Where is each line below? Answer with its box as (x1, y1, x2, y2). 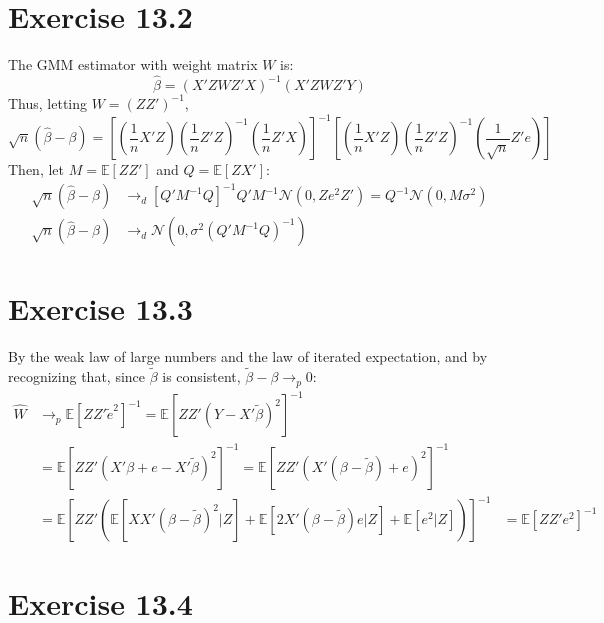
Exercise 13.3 (8, 288, 193, 329)
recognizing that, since (8, 366, 146, 387)
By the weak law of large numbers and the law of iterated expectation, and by (8, 346, 488, 367)
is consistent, (162, 366, 241, 387)
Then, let (8, 159, 64, 180)
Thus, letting (8, 92, 88, 113)
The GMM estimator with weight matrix (8, 54, 258, 75)
